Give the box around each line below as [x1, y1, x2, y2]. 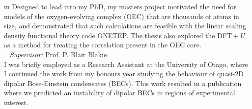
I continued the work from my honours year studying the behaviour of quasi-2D [4, 68, 244, 79]
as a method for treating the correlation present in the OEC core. [4, 40, 201, 50]
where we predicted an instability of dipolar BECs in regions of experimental [4, 87, 235, 98]
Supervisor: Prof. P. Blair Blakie [9, 49, 107, 59]
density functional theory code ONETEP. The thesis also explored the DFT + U [4, 30, 245, 40]
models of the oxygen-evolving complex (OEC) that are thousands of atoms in [4, 11, 239, 21]
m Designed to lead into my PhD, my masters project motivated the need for [4, 1, 236, 11]
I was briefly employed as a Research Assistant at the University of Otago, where [4, 59, 248, 69]
